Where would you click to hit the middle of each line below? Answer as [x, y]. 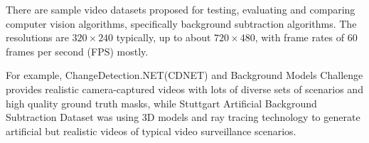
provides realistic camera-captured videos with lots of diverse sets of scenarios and [184, 89]
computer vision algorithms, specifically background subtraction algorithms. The [181, 23]
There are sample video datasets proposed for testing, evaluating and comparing [181, 9]
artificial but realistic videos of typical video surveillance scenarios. [151, 131]
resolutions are [37, 37]
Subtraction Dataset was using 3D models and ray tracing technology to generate [183, 117]
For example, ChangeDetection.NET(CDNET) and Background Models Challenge [184, 75]
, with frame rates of [300, 37]
